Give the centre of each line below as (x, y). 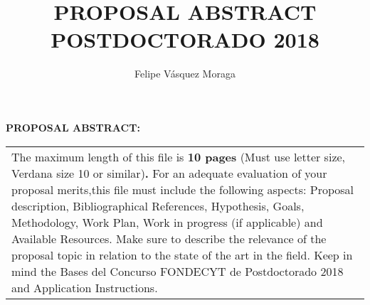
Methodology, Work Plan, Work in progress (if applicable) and (167, 222)
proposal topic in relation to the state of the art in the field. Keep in (182, 255)
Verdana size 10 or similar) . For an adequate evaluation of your (169, 173)
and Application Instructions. (85, 287)
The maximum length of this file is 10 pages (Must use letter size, (179, 156)
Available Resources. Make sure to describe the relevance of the (169, 238)
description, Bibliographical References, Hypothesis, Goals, (158, 205)
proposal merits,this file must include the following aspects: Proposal (183, 189)
